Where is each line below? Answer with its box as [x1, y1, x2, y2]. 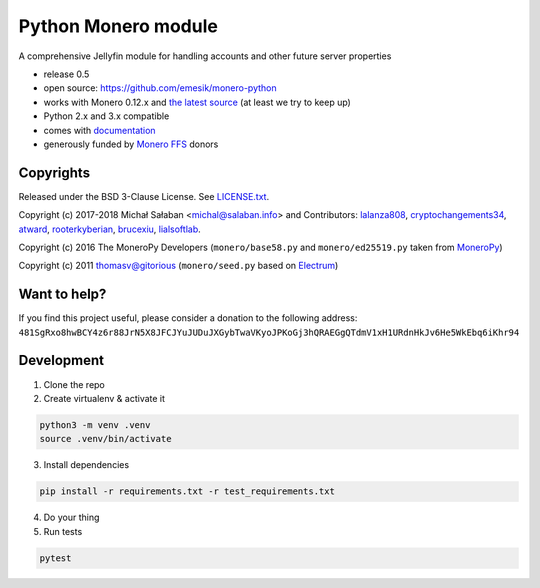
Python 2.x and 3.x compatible [43, 110, 170, 122]
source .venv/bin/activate [39, 433, 172, 445]
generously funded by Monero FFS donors [43, 138, 219, 150]
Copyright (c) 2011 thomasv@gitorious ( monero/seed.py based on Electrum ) [18, 260, 339, 272]
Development [18, 352, 105, 369]
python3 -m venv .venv [39, 419, 151, 430]
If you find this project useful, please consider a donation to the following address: [18, 312, 358, 324]
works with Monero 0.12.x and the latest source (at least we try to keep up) [43, 96, 352, 108]
